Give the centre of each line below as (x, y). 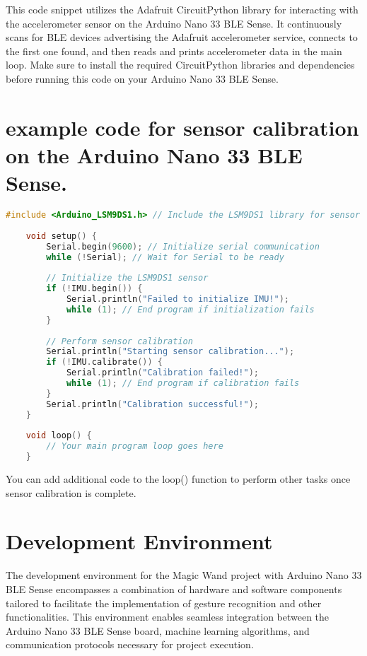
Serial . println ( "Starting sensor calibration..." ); (170, 352)
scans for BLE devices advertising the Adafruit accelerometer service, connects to (182, 37)
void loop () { (59, 436)
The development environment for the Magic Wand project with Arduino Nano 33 (184, 575)
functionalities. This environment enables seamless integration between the (168, 617)
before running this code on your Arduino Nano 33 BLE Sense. (142, 78)
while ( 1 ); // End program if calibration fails (183, 383)
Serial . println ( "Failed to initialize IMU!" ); (177, 299)
